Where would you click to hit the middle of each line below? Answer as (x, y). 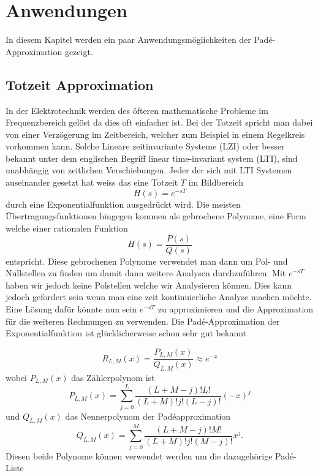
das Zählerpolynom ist (113, 378)
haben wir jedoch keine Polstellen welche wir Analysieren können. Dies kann (149, 285)
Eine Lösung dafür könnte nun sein (71, 308)
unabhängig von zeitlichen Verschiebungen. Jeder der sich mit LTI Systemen (149, 170)
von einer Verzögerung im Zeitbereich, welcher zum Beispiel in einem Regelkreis (155, 134)
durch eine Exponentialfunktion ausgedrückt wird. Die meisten (123, 204)
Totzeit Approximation (80, 84)
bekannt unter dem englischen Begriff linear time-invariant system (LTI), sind (152, 158)
